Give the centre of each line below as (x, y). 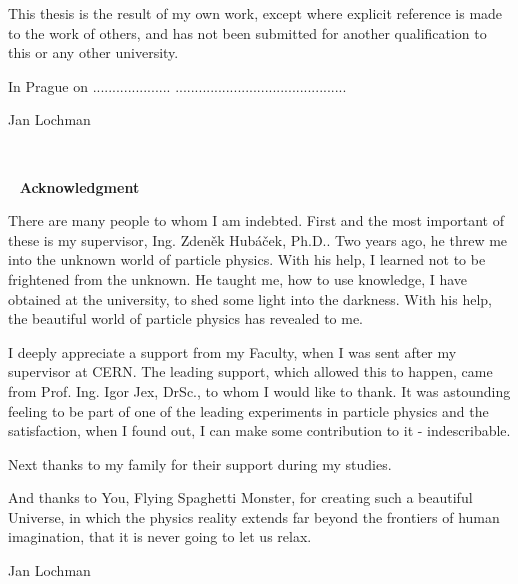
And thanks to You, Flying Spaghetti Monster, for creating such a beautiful (240, 497)
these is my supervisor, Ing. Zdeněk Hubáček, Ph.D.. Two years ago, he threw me (258, 239)
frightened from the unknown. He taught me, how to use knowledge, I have (238, 278)
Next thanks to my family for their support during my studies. (200, 463)
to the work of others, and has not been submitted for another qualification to (247, 32)
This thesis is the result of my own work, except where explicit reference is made (255, 13)
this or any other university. (93, 52)
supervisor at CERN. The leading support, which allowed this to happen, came (250, 371)
